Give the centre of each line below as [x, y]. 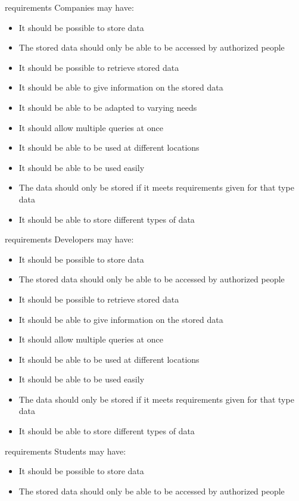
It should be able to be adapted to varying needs [108, 107]
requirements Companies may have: [69, 7]
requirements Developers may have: [69, 239]
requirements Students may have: [66, 451]
